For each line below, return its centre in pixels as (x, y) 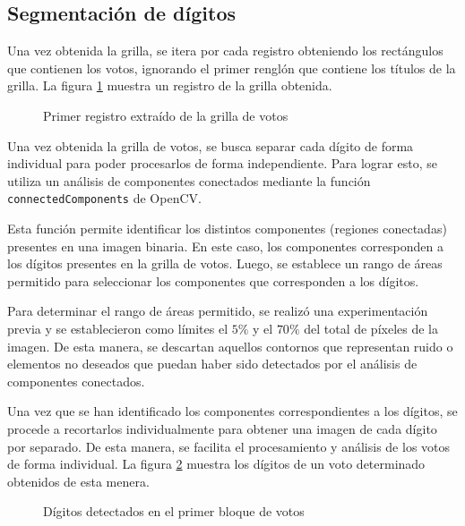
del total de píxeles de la (371, 328)
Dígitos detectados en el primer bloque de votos (174, 511)
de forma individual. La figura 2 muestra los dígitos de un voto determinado (216, 464)
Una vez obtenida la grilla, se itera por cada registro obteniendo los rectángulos (225, 51)
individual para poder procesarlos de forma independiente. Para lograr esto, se (222, 163)
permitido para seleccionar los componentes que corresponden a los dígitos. (213, 280)
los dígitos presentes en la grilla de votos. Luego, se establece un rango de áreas (225, 263)
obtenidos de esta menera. (78, 481)
